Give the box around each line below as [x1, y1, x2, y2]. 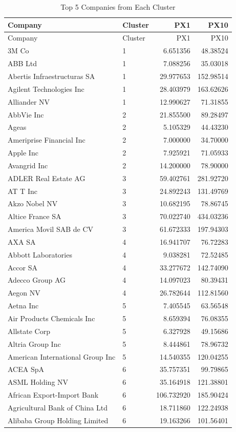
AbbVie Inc [8, 109, 44, 120]
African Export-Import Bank [8, 389, 99, 400]
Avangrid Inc [8, 160, 48, 170]
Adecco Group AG [8, 274, 66, 285]
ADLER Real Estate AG [8, 172, 85, 183]
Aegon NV [8, 287, 40, 298]
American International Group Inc [8, 351, 116, 362]
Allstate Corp [8, 325, 50, 336]
